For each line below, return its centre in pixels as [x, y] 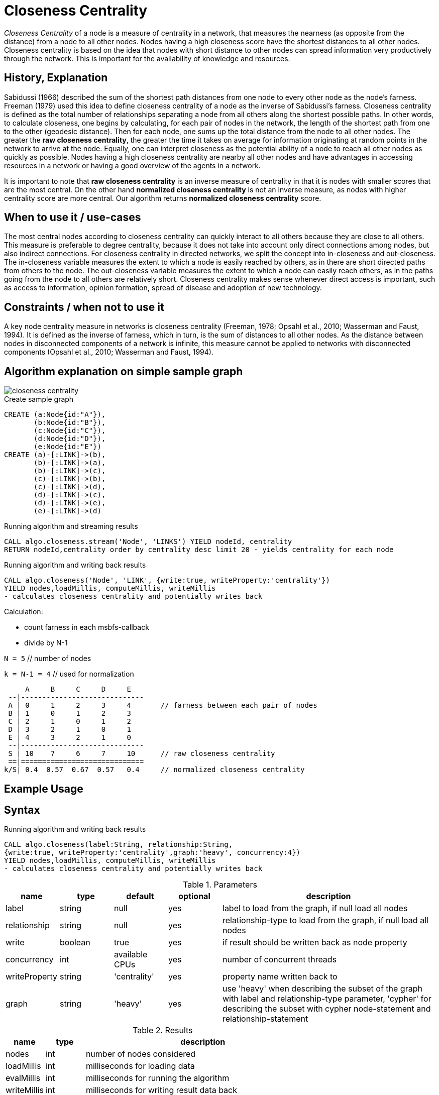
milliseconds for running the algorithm [157, 1078]
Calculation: [24, 612]
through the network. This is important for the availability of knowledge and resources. [147, 58]
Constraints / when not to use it [84, 307]
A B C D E [78, 689]
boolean [75, 943]
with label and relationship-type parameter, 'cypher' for [327, 999]
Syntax [22, 810]
